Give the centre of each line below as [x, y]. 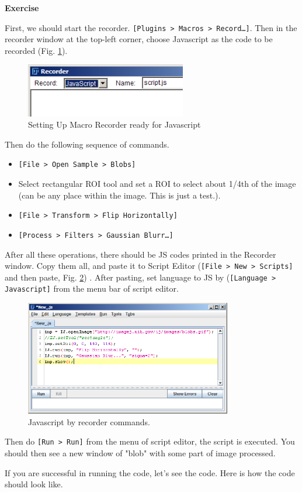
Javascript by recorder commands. [89, 421]
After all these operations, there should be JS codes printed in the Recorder [140, 254]
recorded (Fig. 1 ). [36, 50]
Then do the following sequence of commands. [87, 144]
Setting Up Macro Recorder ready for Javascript [114, 124]
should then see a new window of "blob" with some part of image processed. [140, 452]
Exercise [22, 8]
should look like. [34, 484]
